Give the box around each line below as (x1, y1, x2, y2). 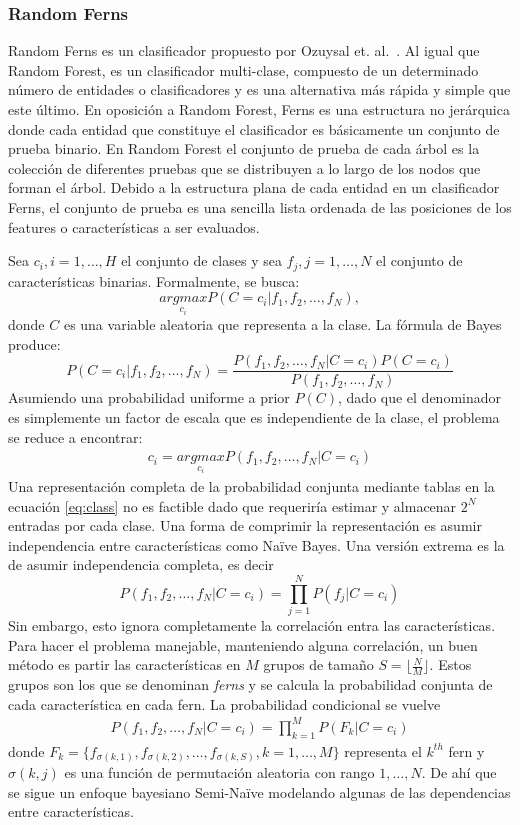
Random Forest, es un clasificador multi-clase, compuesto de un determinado (8, 59, 479, 80)
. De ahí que (421, 762, 497, 783)
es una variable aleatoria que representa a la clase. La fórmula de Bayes (63, 314, 502, 335)
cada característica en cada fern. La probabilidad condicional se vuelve (8, 693, 441, 714)
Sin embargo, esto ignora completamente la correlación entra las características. (8, 615, 496, 636)
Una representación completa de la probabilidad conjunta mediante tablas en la (8, 475, 495, 496)
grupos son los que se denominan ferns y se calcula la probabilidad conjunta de (8, 674, 493, 695)
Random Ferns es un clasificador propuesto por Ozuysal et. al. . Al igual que (8, 40, 480, 61)
